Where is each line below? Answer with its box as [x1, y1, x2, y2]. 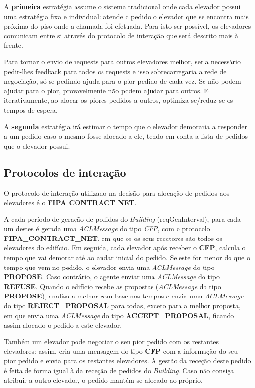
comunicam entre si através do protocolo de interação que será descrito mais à [4, 30, 239, 40]
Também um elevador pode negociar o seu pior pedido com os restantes [4, 336, 219, 346]
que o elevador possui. [4, 140, 70, 150]
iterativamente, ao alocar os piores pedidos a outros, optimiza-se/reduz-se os [4, 95, 233, 105]
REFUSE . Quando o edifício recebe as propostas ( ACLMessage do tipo [4, 281, 221, 291]
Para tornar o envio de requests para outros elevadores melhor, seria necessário [4, 56, 241, 66]
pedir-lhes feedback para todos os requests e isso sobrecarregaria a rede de [4, 66, 227, 76]
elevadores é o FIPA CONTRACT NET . [4, 197, 137, 208]
